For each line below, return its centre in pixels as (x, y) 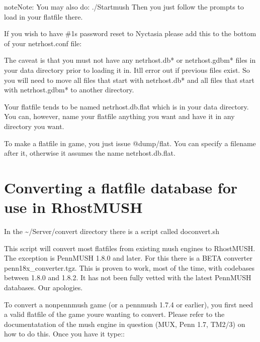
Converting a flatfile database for (121, 187)
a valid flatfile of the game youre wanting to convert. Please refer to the (114, 314)
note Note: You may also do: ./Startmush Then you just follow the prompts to (124, 7)
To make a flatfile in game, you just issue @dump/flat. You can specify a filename (130, 143)
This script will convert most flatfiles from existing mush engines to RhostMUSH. (130, 248)
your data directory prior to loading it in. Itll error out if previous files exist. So (127, 70)
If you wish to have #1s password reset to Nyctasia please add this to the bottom (130, 33)
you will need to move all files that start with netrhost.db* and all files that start (129, 80)
